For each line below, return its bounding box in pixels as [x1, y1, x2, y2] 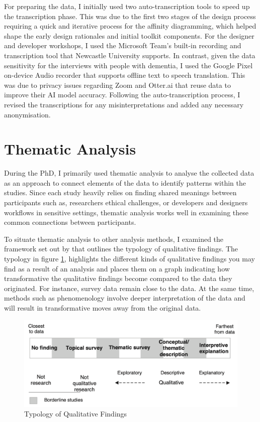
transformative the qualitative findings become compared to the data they [4, 273, 232, 284]
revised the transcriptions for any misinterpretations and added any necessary [4, 99, 244, 109]
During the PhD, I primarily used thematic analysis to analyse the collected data [4, 168, 254, 178]
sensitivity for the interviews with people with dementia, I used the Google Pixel [4, 60, 253, 70]
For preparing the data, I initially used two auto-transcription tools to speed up [4, 1, 250, 11]
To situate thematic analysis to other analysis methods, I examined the [4, 233, 224, 244]
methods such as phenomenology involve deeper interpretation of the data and [4, 293, 245, 303]
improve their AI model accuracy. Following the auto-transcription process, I [4, 89, 240, 100]
